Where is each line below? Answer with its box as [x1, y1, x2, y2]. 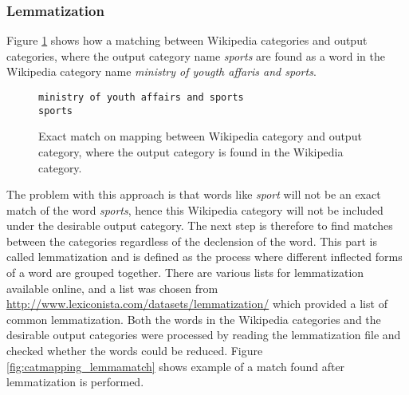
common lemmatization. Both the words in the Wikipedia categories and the [6, 310, 381, 327]
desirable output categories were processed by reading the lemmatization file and [6, 326, 401, 343]
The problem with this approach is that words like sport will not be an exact [6, 186, 381, 203]
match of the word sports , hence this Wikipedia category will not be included [6, 201, 383, 218]
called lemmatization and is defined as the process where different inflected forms [6, 248, 403, 265]
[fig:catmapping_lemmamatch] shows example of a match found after [6, 357, 345, 374]
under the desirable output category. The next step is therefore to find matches [6, 217, 393, 234]
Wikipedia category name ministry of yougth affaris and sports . [6, 63, 317, 80]
